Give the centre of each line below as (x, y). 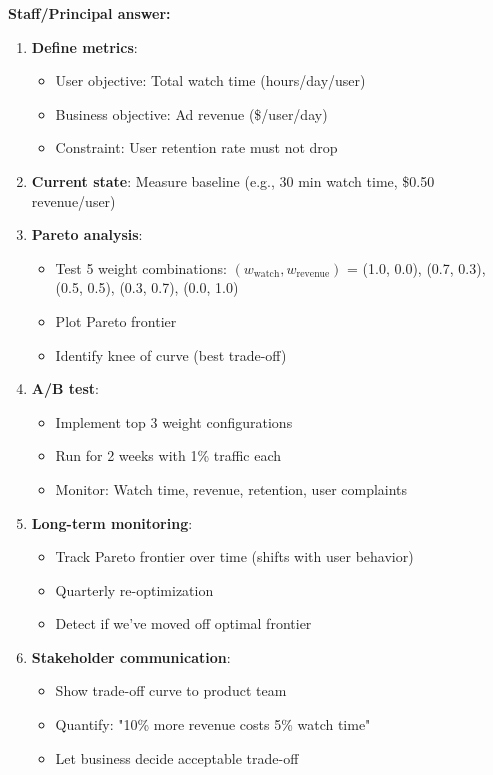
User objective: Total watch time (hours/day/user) (210, 80)
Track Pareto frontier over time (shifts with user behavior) (234, 556)
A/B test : (65, 388)
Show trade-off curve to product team (171, 690)
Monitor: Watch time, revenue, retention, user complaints (231, 488)
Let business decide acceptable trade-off (177, 757)
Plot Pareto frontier (116, 320)
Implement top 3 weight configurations (174, 421)
